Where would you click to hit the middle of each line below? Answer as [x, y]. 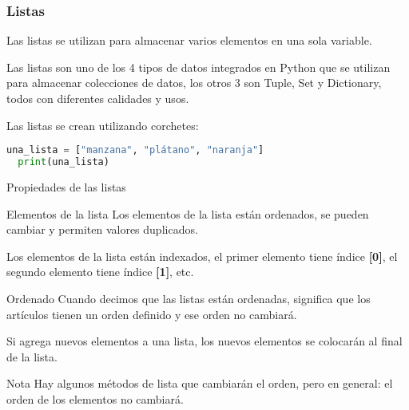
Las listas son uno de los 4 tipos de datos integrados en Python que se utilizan [199, 67]
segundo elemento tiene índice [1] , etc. [100, 272]
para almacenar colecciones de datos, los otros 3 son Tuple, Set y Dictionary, [194, 83]
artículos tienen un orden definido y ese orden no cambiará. [152, 314]
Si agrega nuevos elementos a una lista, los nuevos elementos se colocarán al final [204, 341]
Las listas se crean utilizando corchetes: [103, 125]
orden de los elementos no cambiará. [95, 398]
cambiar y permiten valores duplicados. [102, 229]
